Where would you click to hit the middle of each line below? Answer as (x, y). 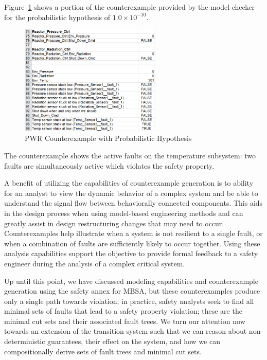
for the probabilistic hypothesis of (57, 17)
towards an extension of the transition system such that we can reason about (126, 331)
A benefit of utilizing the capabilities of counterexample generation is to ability (129, 183)
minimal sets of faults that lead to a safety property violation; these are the (123, 311)
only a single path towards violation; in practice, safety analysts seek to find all (129, 301)
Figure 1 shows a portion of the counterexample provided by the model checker (130, 7)
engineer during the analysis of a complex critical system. (95, 263)
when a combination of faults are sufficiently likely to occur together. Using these (132, 243)
